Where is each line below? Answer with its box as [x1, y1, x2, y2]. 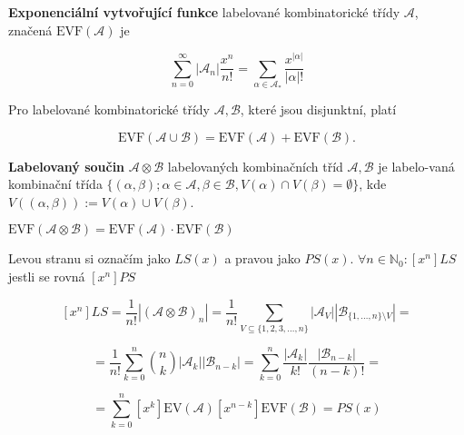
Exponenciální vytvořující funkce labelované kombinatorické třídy [8, 3, 400, 21]
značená [8, 20, 53, 39]
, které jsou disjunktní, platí [240, 100, 397, 118]
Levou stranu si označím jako [8, 249, 171, 268]
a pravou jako [224, 249, 301, 268]
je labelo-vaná [378, 156, 455, 175]
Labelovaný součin [8, 156, 125, 175]
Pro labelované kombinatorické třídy [8, 100, 210, 118]
